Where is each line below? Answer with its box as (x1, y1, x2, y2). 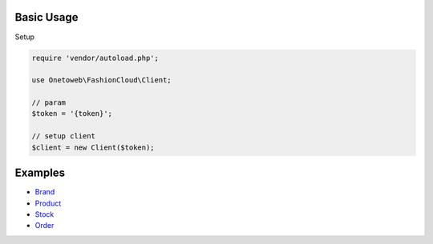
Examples (14, 166, 66, 180)
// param (31, 98, 67, 107)
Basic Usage (14, 10, 79, 24)
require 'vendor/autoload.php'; (31, 53, 160, 62)
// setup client (31, 132, 96, 141)
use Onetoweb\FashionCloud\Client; (31, 76, 172, 85)
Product (34, 198, 62, 208)
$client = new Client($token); (31, 142, 156, 152)
